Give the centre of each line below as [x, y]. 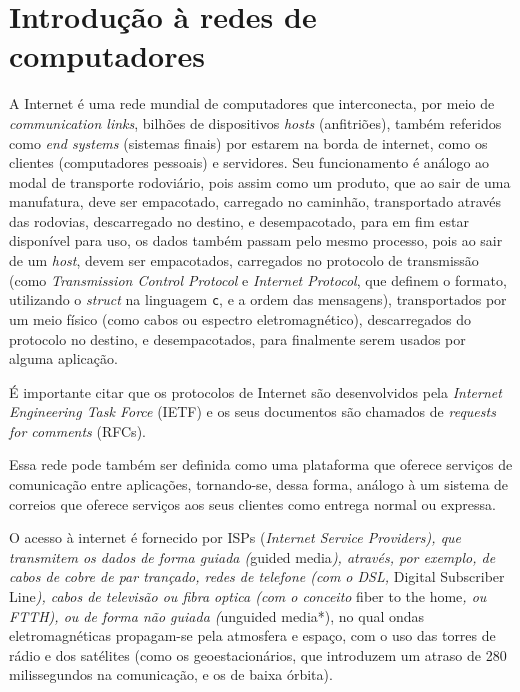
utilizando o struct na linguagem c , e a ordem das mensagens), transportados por [258, 299]
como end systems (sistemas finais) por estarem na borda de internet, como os [248, 142]
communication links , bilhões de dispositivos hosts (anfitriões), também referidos [255, 122]
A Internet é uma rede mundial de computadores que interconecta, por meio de [252, 103]
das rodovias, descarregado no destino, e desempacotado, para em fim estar [239, 220]
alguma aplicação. [63, 358]
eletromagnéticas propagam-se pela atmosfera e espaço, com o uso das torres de [252, 635]
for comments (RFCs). [77, 430]
